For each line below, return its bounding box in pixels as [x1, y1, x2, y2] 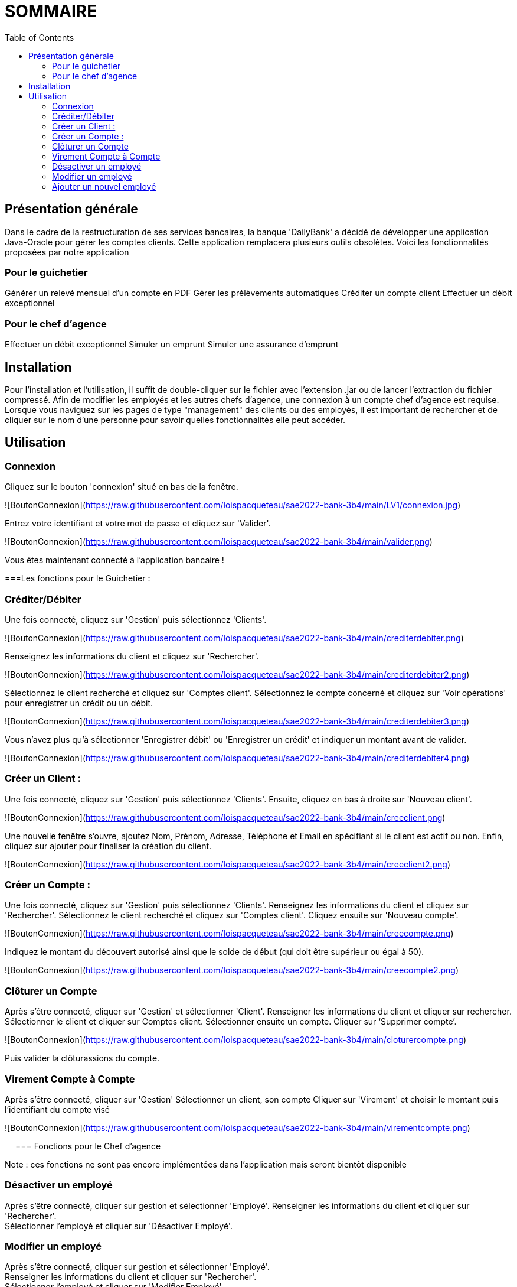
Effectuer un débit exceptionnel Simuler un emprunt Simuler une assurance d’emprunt [5, 339, 339, 350]
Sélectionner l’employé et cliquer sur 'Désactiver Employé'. [5, 1220, 233, 1231]
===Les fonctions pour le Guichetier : [5, 573, 150, 584]
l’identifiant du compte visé [5, 1104, 110, 1114]
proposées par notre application [5, 246, 129, 257]
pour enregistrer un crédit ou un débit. [5, 697, 153, 708]
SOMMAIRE [5, 1, 97, 21]
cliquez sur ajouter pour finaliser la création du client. [5, 840, 212, 851]
